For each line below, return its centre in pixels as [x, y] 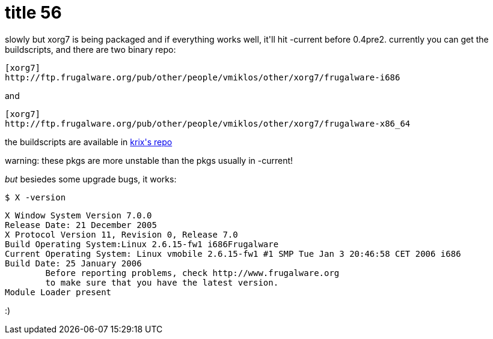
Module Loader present [58, 292]
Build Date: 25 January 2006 [73, 263]
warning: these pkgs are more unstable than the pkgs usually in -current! [149, 160]
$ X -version [35, 197]
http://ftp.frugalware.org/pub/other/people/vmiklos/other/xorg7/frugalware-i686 [203, 77]
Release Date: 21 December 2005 [81, 225]
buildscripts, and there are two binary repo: [90, 49]
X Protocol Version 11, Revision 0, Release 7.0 [121, 234]
